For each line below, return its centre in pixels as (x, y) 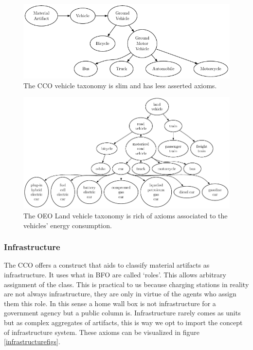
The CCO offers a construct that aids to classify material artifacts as (107, 265)
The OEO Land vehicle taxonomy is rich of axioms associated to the (126, 216)
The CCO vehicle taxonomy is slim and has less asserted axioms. (120, 85)
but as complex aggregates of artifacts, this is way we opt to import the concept (123, 322)
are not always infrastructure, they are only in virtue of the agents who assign (120, 294)
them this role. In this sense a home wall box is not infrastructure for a (110, 303)
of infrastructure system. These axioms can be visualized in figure (102, 332)
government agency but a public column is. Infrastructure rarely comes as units (122, 313)
